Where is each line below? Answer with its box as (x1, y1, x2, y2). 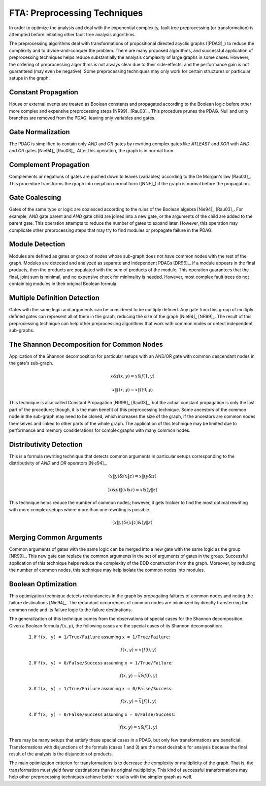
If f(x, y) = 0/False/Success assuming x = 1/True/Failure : (33, 660, 173, 665)
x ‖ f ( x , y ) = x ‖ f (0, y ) (111, 387, 153, 393)
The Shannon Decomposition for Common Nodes (9, 340, 163, 348)
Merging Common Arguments (9, 533, 103, 541)
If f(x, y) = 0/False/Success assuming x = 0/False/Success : (33, 711, 176, 717)
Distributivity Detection (9, 440, 83, 449)
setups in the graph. (9, 75, 50, 81)
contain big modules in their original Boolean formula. (9, 281, 118, 287)
